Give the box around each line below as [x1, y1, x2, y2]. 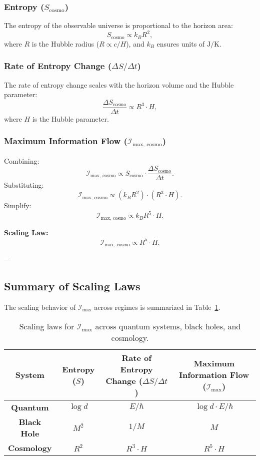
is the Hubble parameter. [32, 113, 109, 124]
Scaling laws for [19, 320, 74, 332]
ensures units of [156, 38, 205, 49]
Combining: [4, 155, 39, 166]
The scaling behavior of [4, 301, 76, 312]
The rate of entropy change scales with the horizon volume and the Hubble [4, 79, 234, 90]
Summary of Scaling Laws [4, 278, 140, 294]
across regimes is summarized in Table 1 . [94, 301, 220, 312]
